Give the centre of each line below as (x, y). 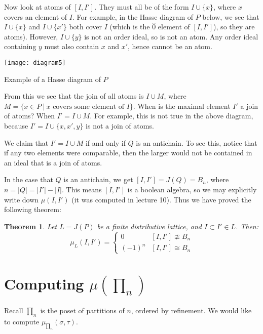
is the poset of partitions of (82, 310)
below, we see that (231, 16)
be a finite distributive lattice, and (149, 226)
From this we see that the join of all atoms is (74, 96)
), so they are (234, 27)
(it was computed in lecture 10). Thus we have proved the (161, 199)
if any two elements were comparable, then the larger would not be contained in (128, 153)
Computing (44, 283)
